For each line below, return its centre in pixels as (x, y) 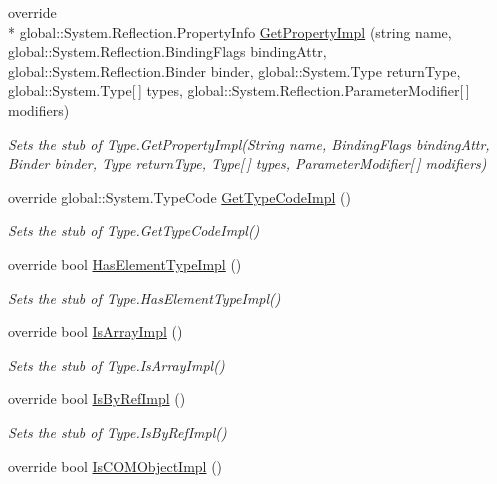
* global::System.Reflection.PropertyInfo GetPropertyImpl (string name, (230, 31)
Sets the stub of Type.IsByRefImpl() (117, 431)
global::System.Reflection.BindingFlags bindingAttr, (167, 51)
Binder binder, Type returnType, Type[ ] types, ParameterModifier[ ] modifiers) (247, 163)
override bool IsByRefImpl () (97, 398)
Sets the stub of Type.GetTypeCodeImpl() (134, 230)
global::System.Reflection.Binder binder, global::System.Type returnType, (234, 70)
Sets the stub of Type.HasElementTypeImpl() (144, 297)
